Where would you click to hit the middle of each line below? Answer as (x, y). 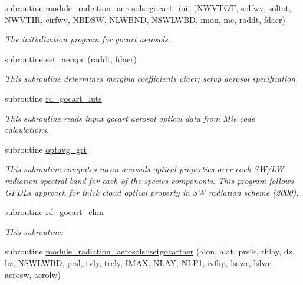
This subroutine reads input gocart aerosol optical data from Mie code (130, 118)
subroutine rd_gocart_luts (53, 98)
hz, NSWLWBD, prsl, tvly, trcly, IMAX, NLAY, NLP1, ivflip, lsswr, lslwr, (139, 262)
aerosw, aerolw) (33, 274)
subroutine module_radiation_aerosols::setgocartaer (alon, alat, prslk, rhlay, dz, (150, 251)
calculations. (27, 130)
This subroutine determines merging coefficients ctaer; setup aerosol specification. (151, 78)
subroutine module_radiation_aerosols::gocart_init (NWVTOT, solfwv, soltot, (148, 8)
